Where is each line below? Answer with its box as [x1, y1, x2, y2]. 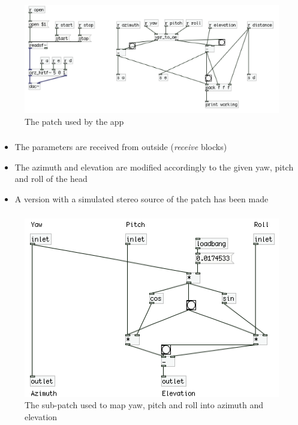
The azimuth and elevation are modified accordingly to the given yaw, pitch [14, 160, 294, 173]
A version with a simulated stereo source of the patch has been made [14, 192, 269, 205]
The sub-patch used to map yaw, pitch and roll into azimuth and [25, 399, 264, 411]
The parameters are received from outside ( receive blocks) [14, 140, 227, 153]
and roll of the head [14, 172, 88, 185]
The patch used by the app [25, 115, 124, 127]
